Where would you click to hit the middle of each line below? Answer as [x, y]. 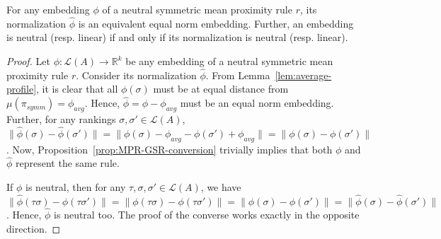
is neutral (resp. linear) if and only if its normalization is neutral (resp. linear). [177, 37]
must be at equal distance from [221, 89]
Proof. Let [28, 61]
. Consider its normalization [136, 75]
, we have [221, 187]
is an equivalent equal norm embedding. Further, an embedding [216, 23]
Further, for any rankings [61, 119]
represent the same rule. [68, 163]
